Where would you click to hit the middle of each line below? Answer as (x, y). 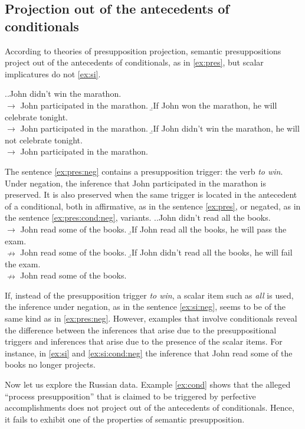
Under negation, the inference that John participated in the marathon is (136, 183)
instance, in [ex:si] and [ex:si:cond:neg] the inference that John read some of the (149, 353)
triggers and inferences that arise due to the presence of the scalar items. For (144, 341)
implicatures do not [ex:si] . (53, 73)
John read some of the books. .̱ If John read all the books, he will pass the (153, 229)
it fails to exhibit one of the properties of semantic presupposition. (125, 419)
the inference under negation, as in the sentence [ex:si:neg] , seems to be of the (145, 307)
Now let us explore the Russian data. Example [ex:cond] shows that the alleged (148, 384)
